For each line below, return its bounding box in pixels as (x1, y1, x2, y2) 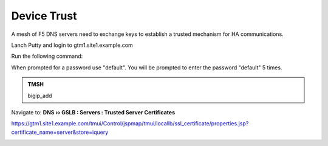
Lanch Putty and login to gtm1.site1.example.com (11, 41, 133, 49)
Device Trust (11, 9, 77, 23)
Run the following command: (11, 52, 83, 60)
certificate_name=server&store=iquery (11, 128, 109, 136)
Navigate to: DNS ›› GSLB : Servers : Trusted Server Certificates (11, 108, 176, 116)
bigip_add (27, 92, 52, 99)
